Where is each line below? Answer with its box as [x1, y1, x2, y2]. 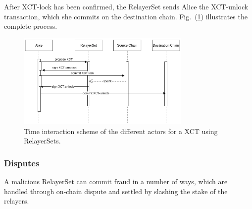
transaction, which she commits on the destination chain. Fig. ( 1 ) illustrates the [4, 11, 248, 21]
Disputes [4, 156, 40, 169]
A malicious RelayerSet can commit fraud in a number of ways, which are [4, 176, 228, 186]
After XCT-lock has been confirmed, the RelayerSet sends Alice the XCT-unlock [4, 1, 249, 11]
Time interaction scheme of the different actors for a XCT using [24, 126, 218, 136]
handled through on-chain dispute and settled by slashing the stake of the [4, 186, 228, 196]
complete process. [4, 21, 57, 31]
